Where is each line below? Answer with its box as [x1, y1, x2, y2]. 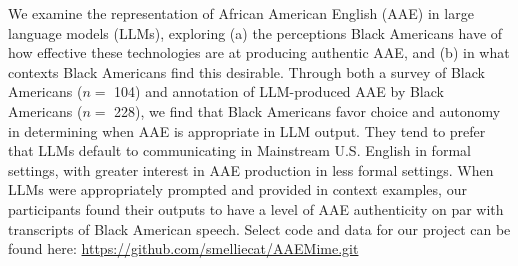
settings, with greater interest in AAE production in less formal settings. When [8, 159, 494, 180]
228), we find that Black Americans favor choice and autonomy [114, 100, 501, 121]
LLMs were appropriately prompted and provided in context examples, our [8, 179, 467, 200]
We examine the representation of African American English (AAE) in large [8, 3, 474, 23]
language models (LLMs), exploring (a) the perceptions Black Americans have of [8, 22, 503, 43]
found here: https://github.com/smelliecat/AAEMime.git [8, 238, 359, 259]
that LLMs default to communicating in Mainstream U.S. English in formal [8, 140, 471, 161]
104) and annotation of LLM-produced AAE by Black [114, 81, 444, 102]
